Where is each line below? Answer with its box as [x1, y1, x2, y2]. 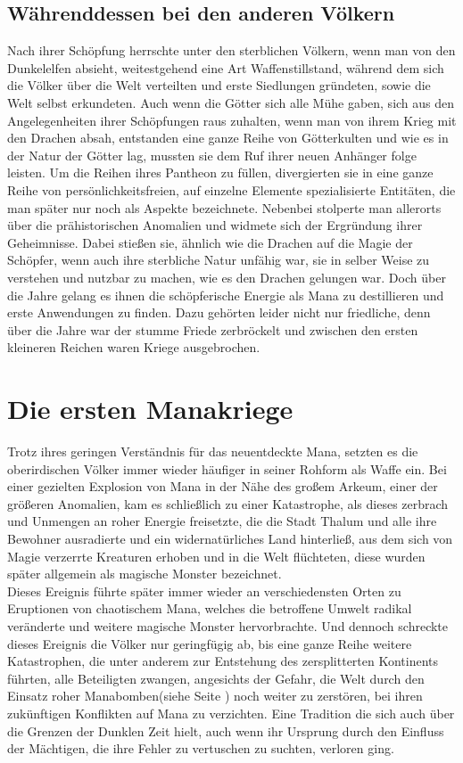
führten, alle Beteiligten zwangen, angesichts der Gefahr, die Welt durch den [7, 669, 425, 687]
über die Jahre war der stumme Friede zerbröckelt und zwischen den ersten [7, 320, 418, 339]
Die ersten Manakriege [7, 390, 294, 427]
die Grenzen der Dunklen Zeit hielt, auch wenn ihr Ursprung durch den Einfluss [7, 721, 444, 740]
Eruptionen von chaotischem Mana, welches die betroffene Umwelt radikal [7, 599, 412, 618]
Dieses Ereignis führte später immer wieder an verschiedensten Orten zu [7, 581, 401, 600]
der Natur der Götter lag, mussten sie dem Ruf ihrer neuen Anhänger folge [7, 145, 417, 164]
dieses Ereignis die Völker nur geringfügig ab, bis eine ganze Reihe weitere [7, 634, 412, 652]
